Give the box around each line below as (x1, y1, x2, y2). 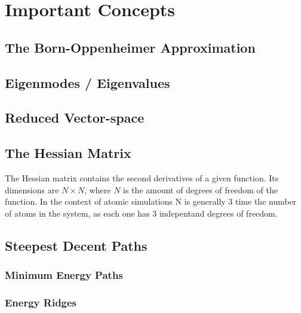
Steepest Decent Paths (5, 236, 148, 254)
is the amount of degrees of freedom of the (123, 183, 278, 196)
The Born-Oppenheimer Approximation (5, 38, 256, 56)
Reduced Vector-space (5, 108, 145, 127)
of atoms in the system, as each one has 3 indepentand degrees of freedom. (5, 206, 278, 219)
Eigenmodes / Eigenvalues (5, 73, 170, 92)
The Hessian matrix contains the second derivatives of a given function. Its (5, 171, 279, 184)
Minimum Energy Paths (5, 268, 123, 282)
